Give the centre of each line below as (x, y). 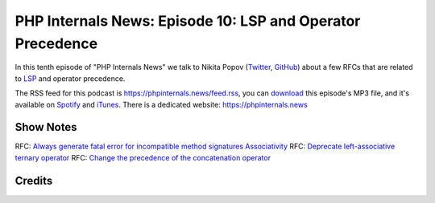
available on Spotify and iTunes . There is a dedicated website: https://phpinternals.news (161, 104)
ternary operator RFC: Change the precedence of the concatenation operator (143, 157)
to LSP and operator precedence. (70, 78)
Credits (34, 181)
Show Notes (46, 127)
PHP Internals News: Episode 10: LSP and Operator (188, 21)
